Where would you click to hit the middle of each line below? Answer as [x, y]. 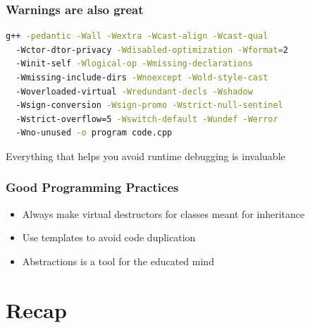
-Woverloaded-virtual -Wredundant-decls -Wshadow [134, 91]
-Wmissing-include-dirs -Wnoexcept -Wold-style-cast [142, 78]
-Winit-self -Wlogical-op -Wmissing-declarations [134, 64]
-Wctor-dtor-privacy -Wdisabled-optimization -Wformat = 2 [152, 50]
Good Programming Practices [92, 187]
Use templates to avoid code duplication [109, 237]
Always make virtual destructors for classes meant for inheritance [163, 213]
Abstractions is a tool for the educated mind [118, 261]
